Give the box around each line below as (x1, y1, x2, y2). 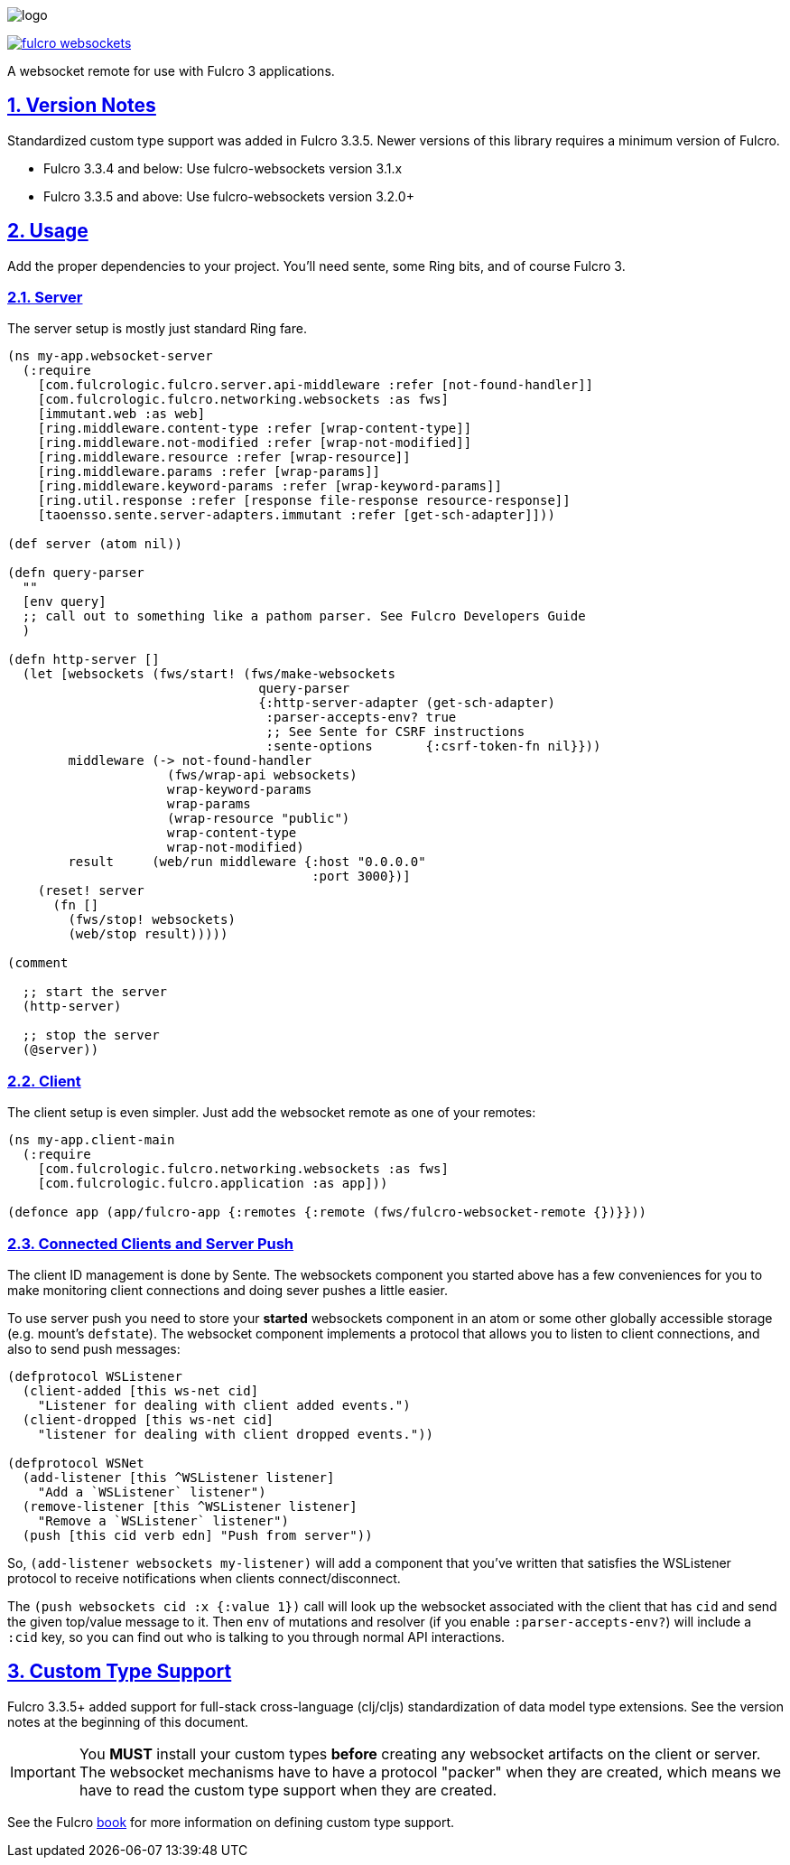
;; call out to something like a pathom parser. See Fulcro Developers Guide (22, 609, 586, 624)
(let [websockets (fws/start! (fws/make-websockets (22, 667, 395, 682)
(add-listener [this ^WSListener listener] (22, 1469, 335, 1485)
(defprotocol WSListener (7, 1368, 182, 1384)
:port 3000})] (311, 869, 411, 884)
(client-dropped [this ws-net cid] (22, 1412, 274, 1427)
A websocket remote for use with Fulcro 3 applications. (7, 63, 335, 79)
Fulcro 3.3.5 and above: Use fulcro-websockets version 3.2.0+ (43, 188, 414, 204)
